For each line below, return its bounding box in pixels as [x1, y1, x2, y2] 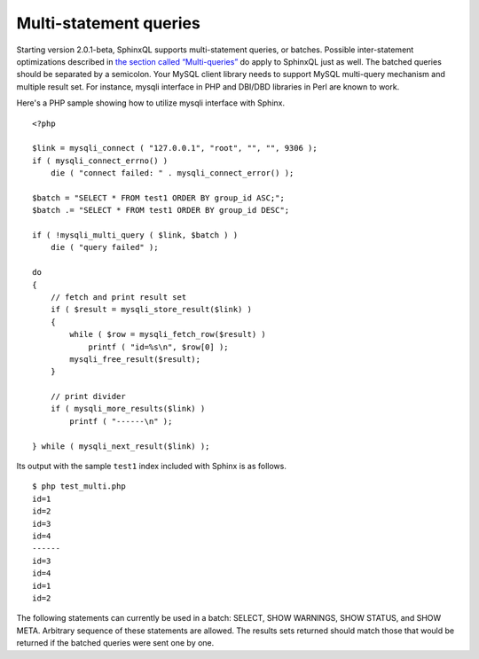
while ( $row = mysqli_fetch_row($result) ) [69, 329, 266, 340]
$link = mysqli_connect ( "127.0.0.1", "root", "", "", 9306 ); [32, 143, 318, 153]
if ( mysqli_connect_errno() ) [32, 155, 169, 166]
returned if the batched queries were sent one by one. [16, 638, 215, 648]
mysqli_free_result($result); [69, 354, 201, 364]
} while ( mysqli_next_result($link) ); [32, 441, 210, 451]
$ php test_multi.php [32, 482, 126, 491]
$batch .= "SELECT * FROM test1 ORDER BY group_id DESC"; [32, 205, 290, 216]
